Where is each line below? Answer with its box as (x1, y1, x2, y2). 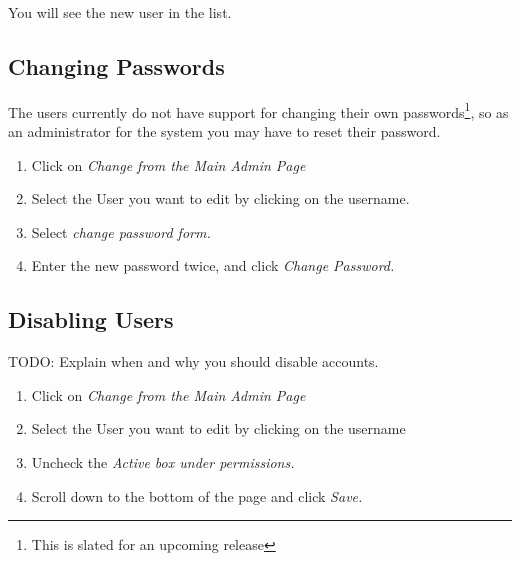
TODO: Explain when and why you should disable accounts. (8, 351, 379, 372)
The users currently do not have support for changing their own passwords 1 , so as (8, 98, 509, 122)
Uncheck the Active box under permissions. (31, 452, 295, 472)
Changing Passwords (8, 50, 225, 81)
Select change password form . (31, 221, 211, 242)
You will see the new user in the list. (8, 2, 232, 22)
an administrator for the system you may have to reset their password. (8, 121, 441, 142)
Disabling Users (8, 304, 174, 335)
